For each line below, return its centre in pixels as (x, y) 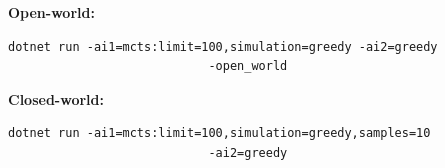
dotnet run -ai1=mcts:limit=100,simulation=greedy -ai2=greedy (223, 46)
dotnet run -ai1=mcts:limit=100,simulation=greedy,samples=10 (219, 133)
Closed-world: (56, 98)
